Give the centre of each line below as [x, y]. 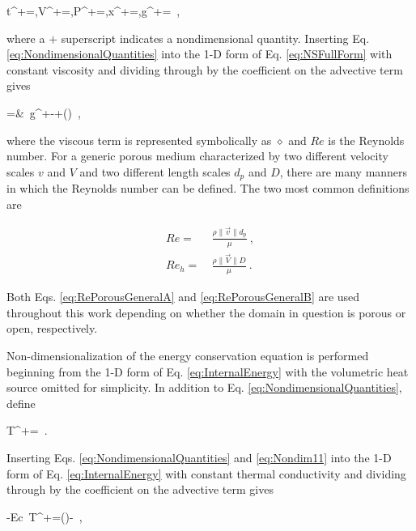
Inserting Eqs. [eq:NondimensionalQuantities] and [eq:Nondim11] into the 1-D [199, 458]
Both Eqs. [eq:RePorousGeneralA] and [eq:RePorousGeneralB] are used [183, 297]
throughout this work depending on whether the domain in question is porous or [206, 312]
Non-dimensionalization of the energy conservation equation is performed [188, 356]
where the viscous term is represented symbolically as [139, 140]
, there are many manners [344, 171]
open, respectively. [52, 328]
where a [26, 38]
